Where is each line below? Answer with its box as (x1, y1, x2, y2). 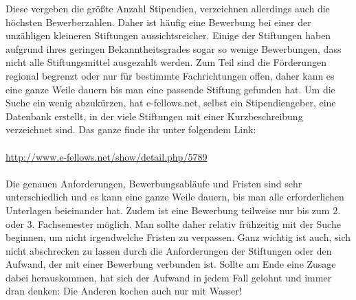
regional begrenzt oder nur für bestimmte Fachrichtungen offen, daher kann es (5, 68, 335, 82)
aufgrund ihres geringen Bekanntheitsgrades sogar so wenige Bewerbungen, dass (5, 41, 342, 56)
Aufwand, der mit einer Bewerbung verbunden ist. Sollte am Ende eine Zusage (5, 257, 336, 271)
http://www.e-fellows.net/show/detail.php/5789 (5, 149, 208, 163)
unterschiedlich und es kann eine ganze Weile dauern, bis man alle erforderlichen (5, 189, 344, 204)
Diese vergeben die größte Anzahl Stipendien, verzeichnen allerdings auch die (5, 1, 330, 15)
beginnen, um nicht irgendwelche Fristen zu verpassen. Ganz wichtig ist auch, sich (5, 230, 351, 244)
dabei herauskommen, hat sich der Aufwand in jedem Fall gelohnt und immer (5, 270, 332, 284)
